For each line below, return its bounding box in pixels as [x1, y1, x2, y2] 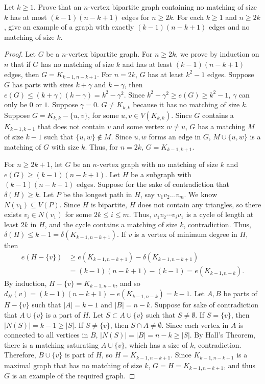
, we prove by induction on [176, 49, 259, 59]
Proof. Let [4, 49, 36, 59]
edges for [122, 11, 150, 22]
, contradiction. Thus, [183, 219, 251, 229]
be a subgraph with [130, 169, 191, 179]
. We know [184, 188, 218, 199]
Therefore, [4, 349, 36, 360]
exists [4, 209, 21, 220]
